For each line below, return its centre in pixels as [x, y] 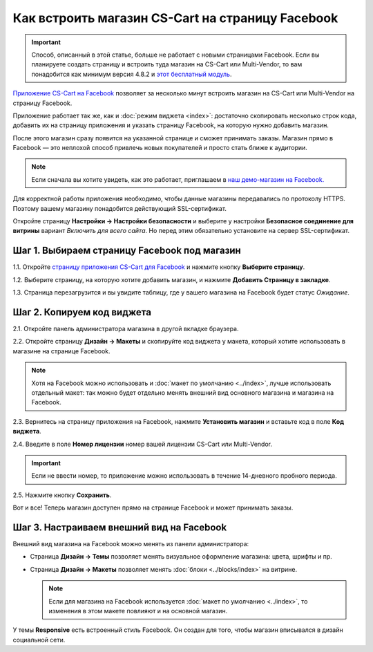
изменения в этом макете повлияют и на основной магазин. [138, 611]
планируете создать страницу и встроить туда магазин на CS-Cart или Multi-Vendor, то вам [167, 64]
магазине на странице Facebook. [61, 351]
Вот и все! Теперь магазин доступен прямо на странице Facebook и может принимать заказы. [153, 507]
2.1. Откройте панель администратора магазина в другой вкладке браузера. [126, 329]
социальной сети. [39, 640]
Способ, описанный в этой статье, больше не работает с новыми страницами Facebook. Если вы [175, 55]
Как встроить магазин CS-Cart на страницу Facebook [175, 18]
